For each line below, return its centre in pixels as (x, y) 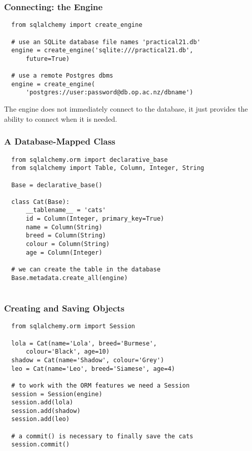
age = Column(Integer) (64, 252)
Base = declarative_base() (57, 185)
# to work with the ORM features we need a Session (101, 385)
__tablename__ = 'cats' (66, 210)
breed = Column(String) (66, 236)
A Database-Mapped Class (60, 141)
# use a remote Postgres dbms (62, 76)
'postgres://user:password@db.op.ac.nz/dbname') (109, 93)
